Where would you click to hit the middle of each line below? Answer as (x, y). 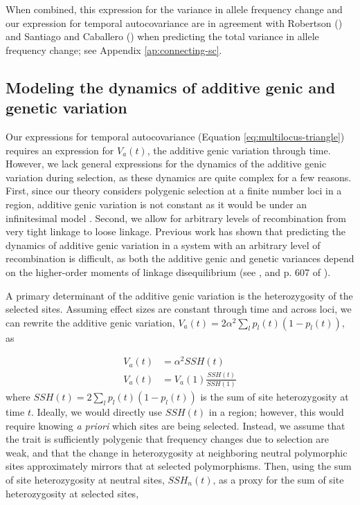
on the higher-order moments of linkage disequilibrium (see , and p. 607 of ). (168, 272)
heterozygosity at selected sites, (72, 493)
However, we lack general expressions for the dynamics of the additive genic (166, 164)
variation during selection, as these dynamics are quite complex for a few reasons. (179, 177)
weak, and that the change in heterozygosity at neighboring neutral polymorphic (177, 452)
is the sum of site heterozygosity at (274, 397)
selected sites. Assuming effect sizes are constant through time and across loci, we (179, 309)
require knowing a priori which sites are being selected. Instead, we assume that (175, 425)
